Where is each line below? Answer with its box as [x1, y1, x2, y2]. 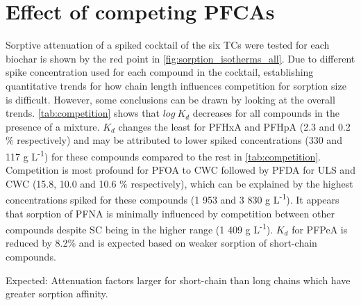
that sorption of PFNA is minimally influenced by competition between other [6, 206, 335, 220]
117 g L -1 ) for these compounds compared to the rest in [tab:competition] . [6, 147, 321, 163]
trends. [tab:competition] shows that [6, 106, 160, 120]
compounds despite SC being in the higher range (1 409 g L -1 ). [6, 220, 274, 236]
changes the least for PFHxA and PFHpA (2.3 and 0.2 [118, 119, 351, 133]
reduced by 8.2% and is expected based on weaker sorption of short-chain [6, 236, 317, 250]
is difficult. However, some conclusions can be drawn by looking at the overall [6, 92, 335, 106]
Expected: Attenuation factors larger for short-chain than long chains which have [6, 272, 351, 287]
